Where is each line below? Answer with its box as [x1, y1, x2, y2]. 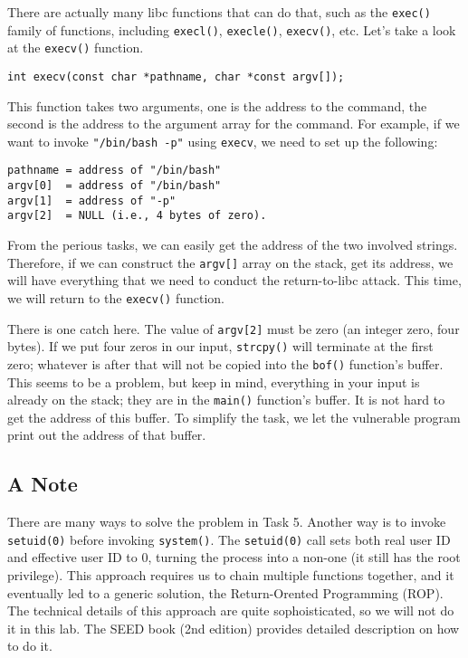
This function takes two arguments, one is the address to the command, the [7, 96, 427, 115]
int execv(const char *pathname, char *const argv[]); [7, 70, 345, 83]
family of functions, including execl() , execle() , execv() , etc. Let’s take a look [7, 20, 456, 39]
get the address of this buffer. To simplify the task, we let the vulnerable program [7, 407, 461, 426]
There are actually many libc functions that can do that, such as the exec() [7, 3, 431, 21]
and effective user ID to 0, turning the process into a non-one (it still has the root [7, 548, 461, 567]
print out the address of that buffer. [7, 425, 206, 444]
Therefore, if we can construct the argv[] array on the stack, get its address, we [7, 253, 454, 272]
